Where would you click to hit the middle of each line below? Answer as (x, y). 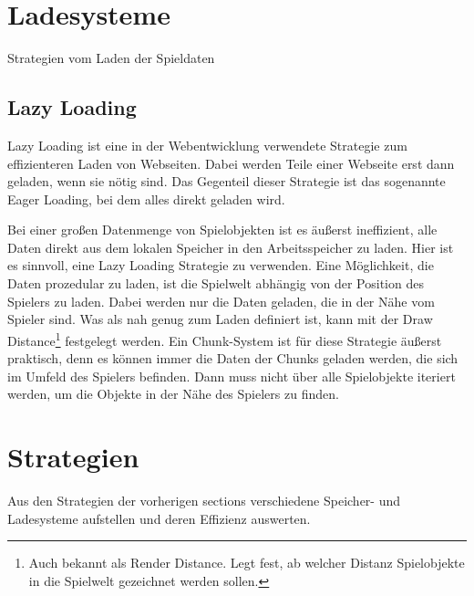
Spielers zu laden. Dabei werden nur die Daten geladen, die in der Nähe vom (221, 301)
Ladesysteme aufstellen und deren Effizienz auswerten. (159, 518)
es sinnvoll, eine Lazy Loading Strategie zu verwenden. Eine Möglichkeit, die (221, 265)
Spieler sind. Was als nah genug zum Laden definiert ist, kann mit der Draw (220, 319)
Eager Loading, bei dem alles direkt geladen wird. (146, 199)
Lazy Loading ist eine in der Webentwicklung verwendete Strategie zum (207, 145)
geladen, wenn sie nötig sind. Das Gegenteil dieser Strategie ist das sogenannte (227, 181)
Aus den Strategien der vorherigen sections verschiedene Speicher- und (204, 501)
